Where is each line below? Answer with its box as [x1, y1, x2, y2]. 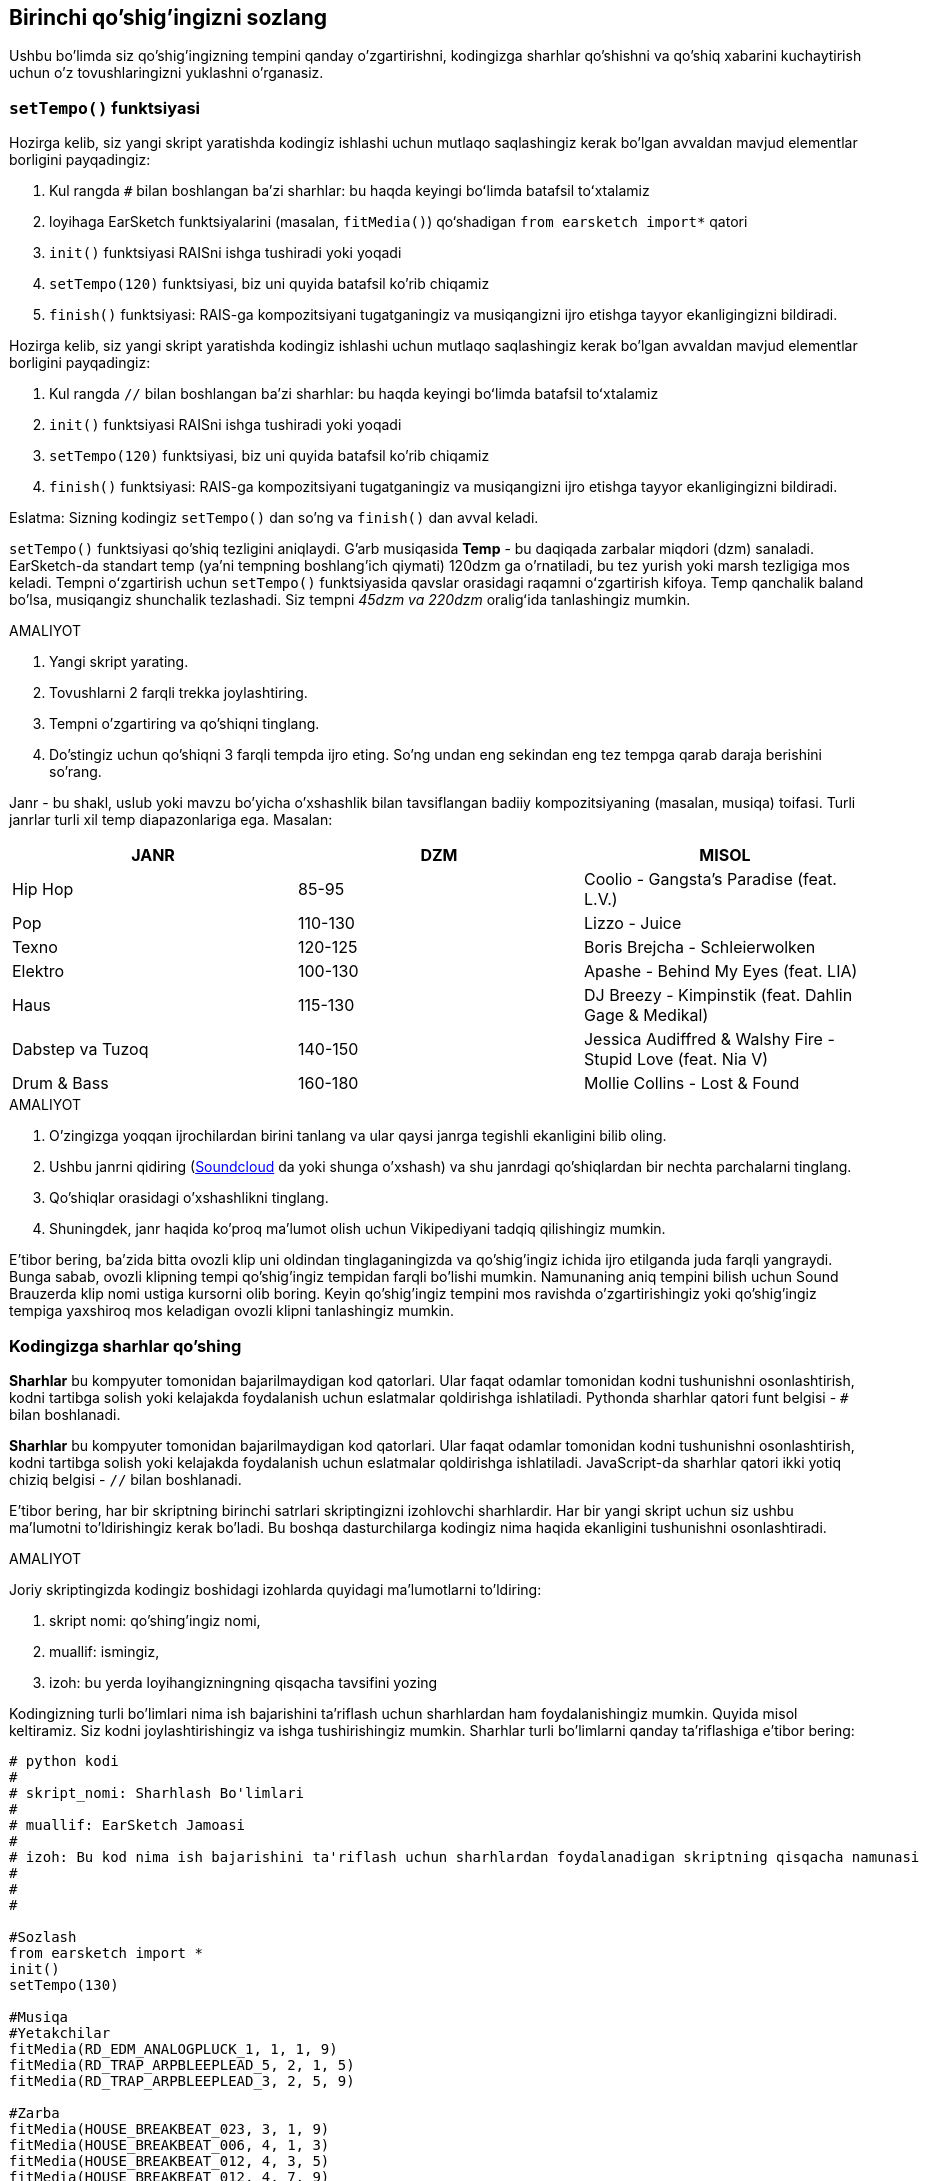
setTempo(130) [9, 1976, 119, 1993]
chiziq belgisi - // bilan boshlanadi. [9, 1470, 242, 1488]
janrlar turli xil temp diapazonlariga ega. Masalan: [9, 811, 333, 829]
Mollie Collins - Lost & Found [583, 1073, 800, 1094]
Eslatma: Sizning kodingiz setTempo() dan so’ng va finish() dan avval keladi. [9, 509, 539, 527]
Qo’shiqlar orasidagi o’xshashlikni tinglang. [49, 1189, 329, 1207]
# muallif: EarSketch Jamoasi [9, 1816, 246, 1833]
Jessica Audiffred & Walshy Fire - [583, 1029, 835, 1050]
